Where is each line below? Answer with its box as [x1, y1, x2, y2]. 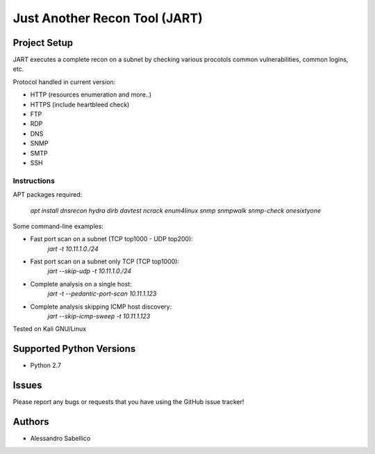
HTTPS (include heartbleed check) [30, 100, 130, 108]
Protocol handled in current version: [12, 77, 116, 86]
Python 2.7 [30, 362, 62, 370]
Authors [12, 416, 49, 428]
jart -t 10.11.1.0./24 [47, 244, 99, 253]
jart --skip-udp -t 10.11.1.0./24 [47, 267, 132, 275]
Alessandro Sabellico [30, 435, 91, 443]
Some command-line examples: [12, 222, 104, 230]
